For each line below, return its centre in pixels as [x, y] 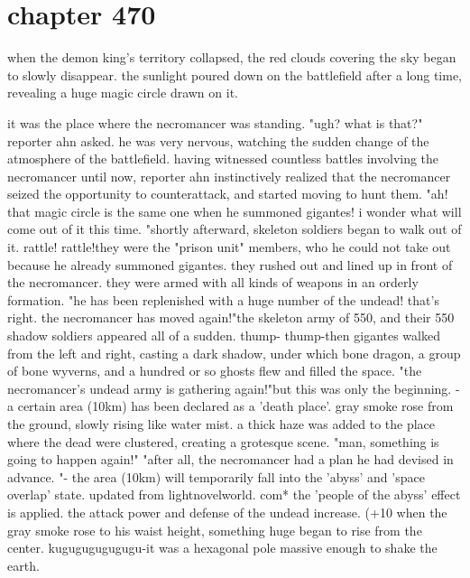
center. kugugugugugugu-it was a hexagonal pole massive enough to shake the [222, 548]
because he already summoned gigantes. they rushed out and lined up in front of [230, 264]
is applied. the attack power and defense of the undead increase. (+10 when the [227, 512]
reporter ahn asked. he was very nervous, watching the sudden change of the [218, 140]
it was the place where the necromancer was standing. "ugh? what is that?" [215, 122]
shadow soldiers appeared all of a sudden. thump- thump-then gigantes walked [224, 336]
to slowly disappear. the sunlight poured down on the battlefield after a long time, [235, 75]
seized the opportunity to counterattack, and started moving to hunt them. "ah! [228, 194]
